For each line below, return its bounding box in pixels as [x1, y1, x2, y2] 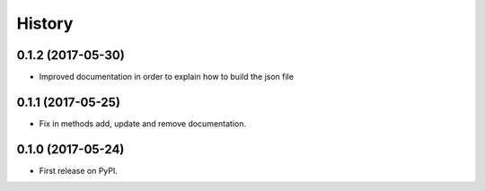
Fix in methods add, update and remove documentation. [39, 117, 247, 129]
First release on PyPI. [39, 165, 119, 176]
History [16, 13, 74, 33]
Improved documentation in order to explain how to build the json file [39, 72, 294, 82]
